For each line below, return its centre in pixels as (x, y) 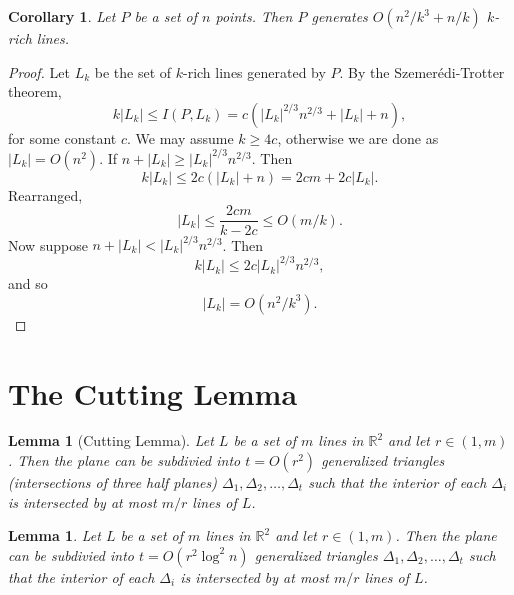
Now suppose (48, 244)
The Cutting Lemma (153, 392)
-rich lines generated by (254, 71)
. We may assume (180, 137)
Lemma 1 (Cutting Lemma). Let (111, 440)
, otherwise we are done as (358, 137)
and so (28, 283)
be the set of (133, 71)
